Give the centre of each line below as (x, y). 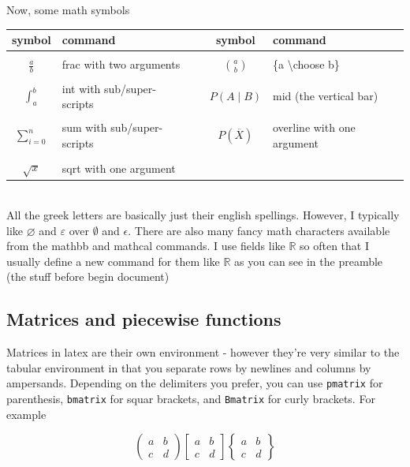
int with (81, 88)
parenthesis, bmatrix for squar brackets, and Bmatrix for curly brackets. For (191, 398)
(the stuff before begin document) (88, 276)
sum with (84, 127)
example (26, 414)
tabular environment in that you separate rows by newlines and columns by (189, 367)
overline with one (314, 127)
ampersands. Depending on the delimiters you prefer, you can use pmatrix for (195, 383)
